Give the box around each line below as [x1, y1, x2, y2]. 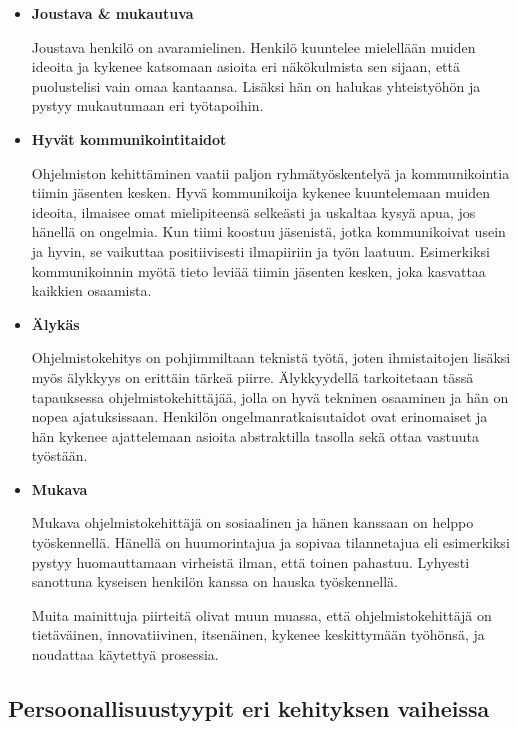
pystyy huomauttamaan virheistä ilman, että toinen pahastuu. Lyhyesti [31, 551, 470, 572]
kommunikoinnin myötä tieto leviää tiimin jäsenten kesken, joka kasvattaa [31, 260, 486, 281]
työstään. [31, 445, 88, 466]
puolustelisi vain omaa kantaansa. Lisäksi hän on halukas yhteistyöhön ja [31, 75, 481, 96]
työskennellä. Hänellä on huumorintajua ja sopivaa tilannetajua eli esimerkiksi [31, 532, 510, 553]
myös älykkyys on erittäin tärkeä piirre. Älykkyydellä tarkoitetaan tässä [31, 366, 474, 387]
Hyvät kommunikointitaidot [31, 128, 227, 149]
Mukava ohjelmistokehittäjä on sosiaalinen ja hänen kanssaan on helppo [31, 512, 474, 533]
